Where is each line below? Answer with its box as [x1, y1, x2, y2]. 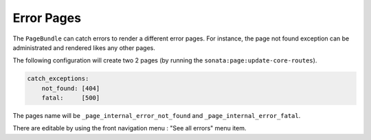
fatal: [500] [41, 94, 100, 102]
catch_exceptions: [27, 75, 89, 82]
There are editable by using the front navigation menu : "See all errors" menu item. [12, 124, 247, 132]
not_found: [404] [41, 84, 100, 92]
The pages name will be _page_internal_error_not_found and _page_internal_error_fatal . [12, 112, 301, 120]
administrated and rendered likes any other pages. [12, 43, 156, 51]
